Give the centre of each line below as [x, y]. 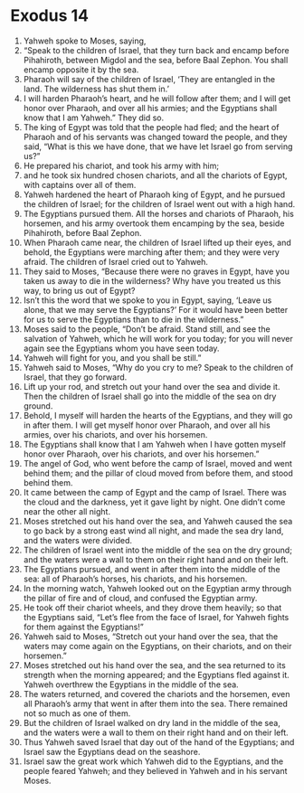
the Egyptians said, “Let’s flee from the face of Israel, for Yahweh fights [156, 617]
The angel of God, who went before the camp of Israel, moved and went [158, 463]
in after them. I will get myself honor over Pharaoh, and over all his [147, 425]
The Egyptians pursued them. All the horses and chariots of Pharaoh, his [159, 213]
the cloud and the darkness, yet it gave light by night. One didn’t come [154, 502]
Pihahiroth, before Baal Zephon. [82, 232]
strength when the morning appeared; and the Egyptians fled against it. [156, 675]
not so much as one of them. [77, 713]
